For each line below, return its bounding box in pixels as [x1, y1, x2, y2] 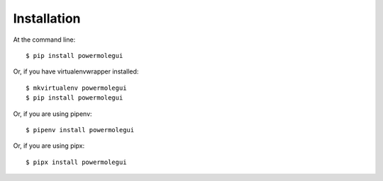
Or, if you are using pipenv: [13, 110, 92, 118]
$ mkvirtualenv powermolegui [26, 83, 127, 92]
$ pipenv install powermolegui [26, 126, 135, 134]
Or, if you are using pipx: [13, 141, 85, 150]
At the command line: [13, 35, 76, 44]
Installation [13, 11, 81, 26]
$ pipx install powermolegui [26, 158, 127, 166]
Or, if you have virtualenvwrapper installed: [13, 67, 139, 76]
